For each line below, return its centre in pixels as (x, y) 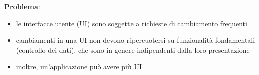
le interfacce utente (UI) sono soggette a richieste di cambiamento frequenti (132, 23)
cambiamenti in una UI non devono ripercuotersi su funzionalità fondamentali (136, 40)
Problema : (22, 6)
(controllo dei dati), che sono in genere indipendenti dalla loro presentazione (133, 50)
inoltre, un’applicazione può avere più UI (79, 67)
